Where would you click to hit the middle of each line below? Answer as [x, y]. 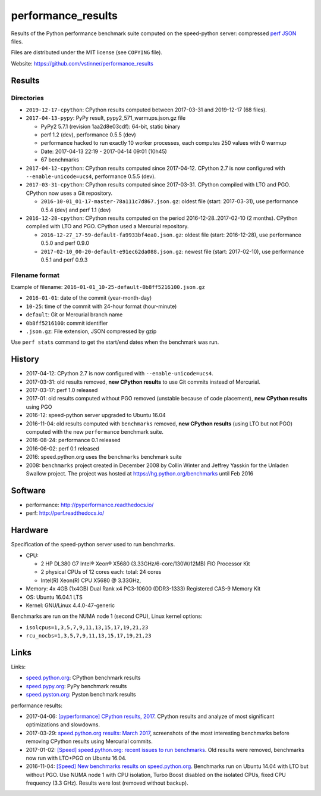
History [25, 360]
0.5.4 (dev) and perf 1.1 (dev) [76, 210]
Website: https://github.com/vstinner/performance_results [82, 63]
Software [28, 491]
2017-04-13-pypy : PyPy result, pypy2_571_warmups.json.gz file [106, 118]
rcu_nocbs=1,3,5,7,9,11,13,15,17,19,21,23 [89, 636]
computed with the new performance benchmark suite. [95, 432]
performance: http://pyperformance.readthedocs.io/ [90, 505]
